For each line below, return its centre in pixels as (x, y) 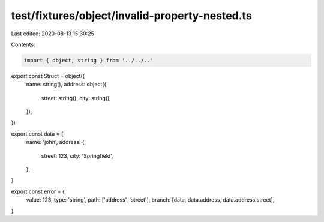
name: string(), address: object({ (66, 85)
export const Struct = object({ (48, 76)
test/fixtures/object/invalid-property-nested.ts (131, 16)
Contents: (23, 44)
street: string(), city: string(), (76, 98)
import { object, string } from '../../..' (89, 60)
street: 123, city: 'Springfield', (77, 155)
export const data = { (37, 133)
